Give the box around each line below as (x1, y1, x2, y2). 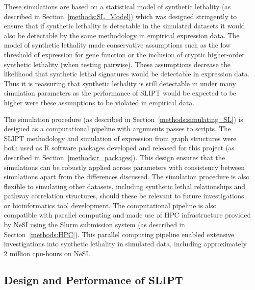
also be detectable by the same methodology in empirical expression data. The (4, 30, 240, 40)
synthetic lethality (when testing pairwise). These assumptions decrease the (4, 59, 230, 69)
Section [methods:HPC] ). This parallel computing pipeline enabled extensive (4, 229, 234, 239)
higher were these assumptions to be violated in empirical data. (4, 97, 195, 107)
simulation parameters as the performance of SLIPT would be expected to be (4, 88, 236, 98)
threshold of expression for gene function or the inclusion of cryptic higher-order (4, 49, 245, 59)
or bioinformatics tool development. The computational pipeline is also (4, 200, 217, 210)
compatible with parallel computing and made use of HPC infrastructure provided (4, 210, 251, 220)
